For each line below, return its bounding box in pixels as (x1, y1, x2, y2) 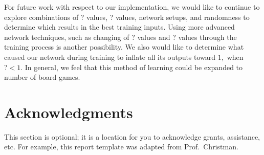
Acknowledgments (4, 101, 133, 122)
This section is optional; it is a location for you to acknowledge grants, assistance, (4, 131, 260, 142)
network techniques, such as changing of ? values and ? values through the (4, 31, 237, 42)
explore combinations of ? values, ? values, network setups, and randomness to (4, 11, 250, 22)
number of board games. (4, 72, 80, 82)
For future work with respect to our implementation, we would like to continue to (4, 2, 260, 12)
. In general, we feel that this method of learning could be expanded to (20, 61, 243, 72)
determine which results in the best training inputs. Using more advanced (4, 21, 235, 32)
